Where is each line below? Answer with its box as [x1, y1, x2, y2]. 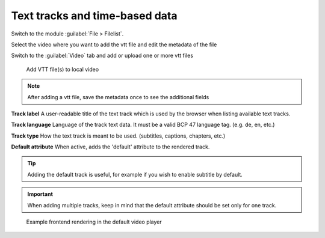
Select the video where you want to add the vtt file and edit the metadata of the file [11, 41, 217, 48]
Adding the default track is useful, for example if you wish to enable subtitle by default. [27, 171, 243, 178]
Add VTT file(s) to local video [26, 66, 99, 73]
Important [27, 191, 54, 198]
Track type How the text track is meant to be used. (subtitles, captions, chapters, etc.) [11, 132, 226, 139]
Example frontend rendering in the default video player [26, 218, 162, 225]
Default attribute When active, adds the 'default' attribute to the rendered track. [11, 143, 210, 150]
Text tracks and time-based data [11, 9, 178, 22]
